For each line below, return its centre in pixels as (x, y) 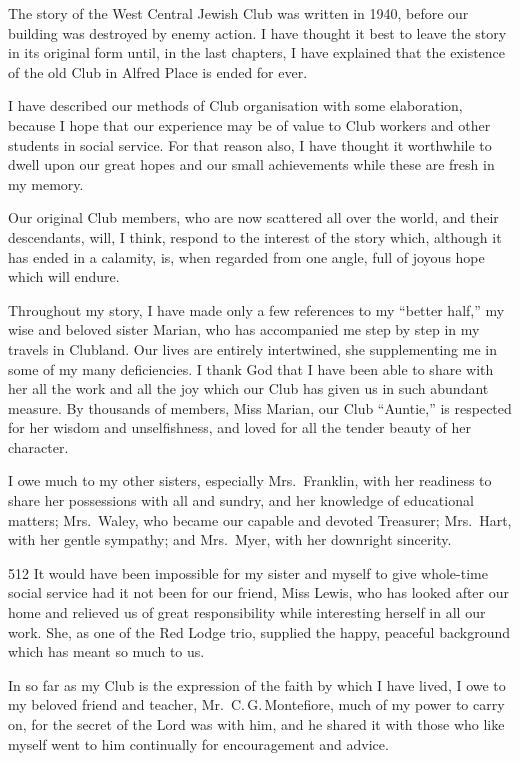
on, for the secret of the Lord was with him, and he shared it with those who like (256, 724)
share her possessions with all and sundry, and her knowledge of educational (241, 500)
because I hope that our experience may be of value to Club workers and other (249, 124)
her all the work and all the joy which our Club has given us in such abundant (248, 388)
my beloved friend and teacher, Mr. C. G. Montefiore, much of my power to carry (256, 704)
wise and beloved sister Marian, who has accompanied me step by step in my (244, 329)
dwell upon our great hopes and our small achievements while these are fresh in (251, 164)
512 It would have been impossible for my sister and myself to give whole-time (248, 572)
